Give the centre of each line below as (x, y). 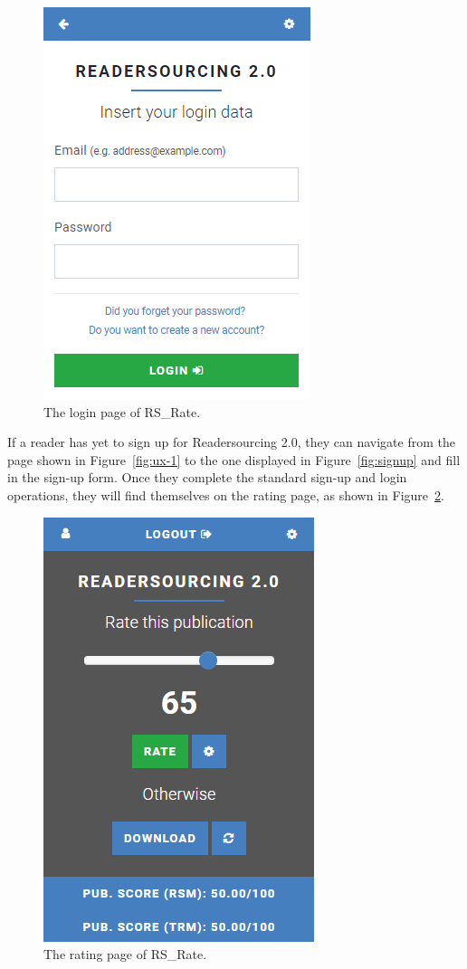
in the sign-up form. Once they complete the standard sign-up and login (207, 477)
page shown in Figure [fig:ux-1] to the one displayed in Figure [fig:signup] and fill (234, 459)
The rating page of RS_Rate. (125, 954)
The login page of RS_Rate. (122, 411)
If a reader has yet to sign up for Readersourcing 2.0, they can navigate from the (231, 442)
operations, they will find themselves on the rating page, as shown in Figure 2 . (226, 494)
